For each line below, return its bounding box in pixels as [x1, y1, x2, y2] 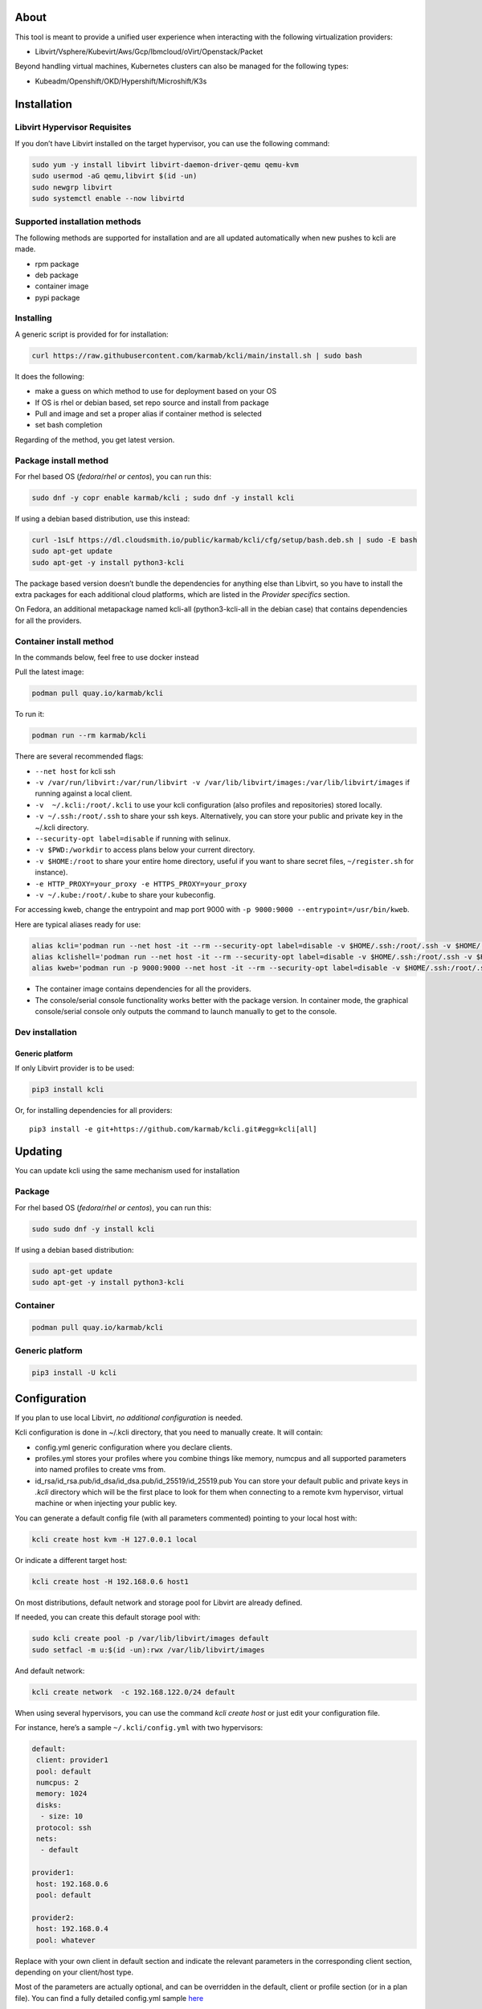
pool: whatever [36, 1935, 96, 1945]
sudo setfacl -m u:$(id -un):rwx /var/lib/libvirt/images [31, 1645, 265, 1655]
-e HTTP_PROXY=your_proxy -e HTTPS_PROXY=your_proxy [35, 879, 247, 888]
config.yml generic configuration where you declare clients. [35, 1442, 233, 1452]
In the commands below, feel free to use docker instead [14, 652, 199, 662]
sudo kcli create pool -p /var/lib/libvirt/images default [31, 1634, 269, 1643]
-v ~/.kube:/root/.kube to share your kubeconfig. [35, 890, 216, 899]
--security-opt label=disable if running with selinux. [35, 833, 231, 843]
